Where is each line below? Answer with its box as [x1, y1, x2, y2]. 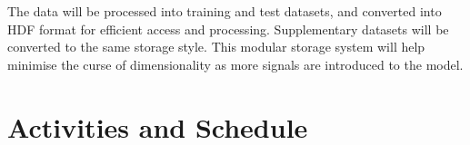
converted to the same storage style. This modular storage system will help [7, 37, 425, 56]
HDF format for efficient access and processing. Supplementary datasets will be [7, 19, 449, 38]
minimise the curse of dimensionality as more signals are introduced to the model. [7, 54, 464, 73]
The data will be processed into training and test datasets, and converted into [7, 2, 442, 20]
